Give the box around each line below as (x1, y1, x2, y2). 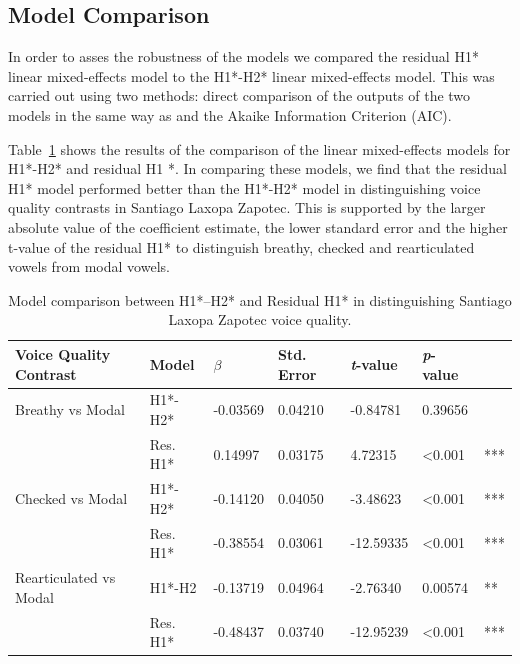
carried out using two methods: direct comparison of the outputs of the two (8, 85, 471, 106)
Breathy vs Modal (15, 399, 125, 420)
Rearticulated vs (15, 567, 116, 588)
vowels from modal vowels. (8, 256, 170, 277)
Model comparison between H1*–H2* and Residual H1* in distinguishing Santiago (8, 289, 512, 310)
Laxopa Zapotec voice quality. (168, 309, 352, 330)
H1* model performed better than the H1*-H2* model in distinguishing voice (8, 177, 481, 198)
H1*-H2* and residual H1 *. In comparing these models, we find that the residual (8, 158, 507, 179)
